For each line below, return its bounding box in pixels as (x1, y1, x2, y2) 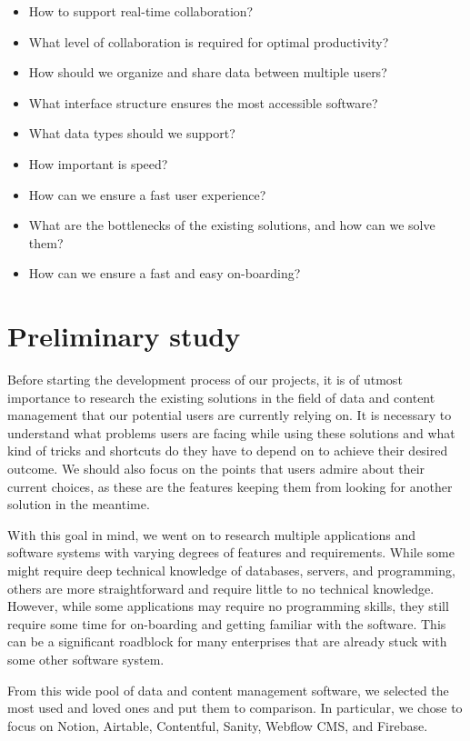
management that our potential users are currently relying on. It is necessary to (7, 406, 452, 425)
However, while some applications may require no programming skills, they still (7, 596, 449, 616)
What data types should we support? (28, 124, 235, 143)
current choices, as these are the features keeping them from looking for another (7, 476, 453, 496)
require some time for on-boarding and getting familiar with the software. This (7, 614, 446, 633)
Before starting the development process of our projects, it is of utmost (7, 370, 403, 389)
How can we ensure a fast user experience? (28, 185, 266, 204)
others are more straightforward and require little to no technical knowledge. (7, 578, 435, 597)
